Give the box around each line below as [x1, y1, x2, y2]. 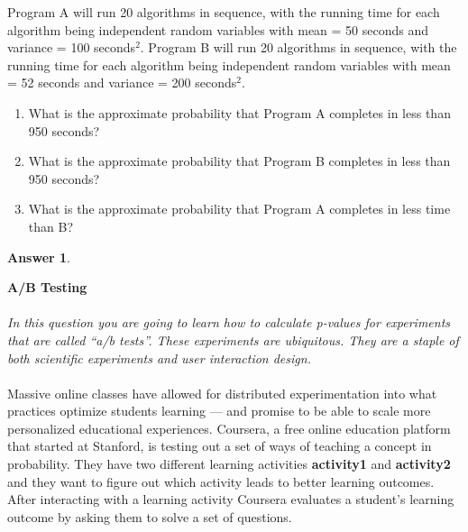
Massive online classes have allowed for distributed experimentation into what [7, 383, 437, 402]
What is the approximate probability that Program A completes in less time [28, 199, 451, 218]
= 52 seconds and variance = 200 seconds [7, 73, 237, 92]
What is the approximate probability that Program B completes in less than [28, 151, 451, 170]
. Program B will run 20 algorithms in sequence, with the [140, 38, 457, 57]
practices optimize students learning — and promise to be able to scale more [7, 401, 431, 420]
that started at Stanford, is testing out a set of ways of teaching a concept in [7, 436, 432, 455]
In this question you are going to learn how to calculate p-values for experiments [7, 313, 451, 332]
